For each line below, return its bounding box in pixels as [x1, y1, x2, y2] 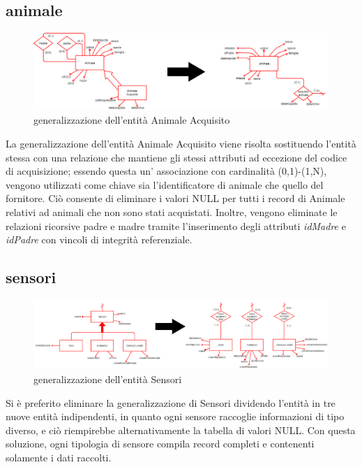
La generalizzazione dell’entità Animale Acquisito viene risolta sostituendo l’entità [6, 136, 356, 150]
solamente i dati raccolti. [6, 450, 112, 464]
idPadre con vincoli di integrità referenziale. [6, 232, 193, 247]
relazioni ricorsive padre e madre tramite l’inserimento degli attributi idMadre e [6, 218, 346, 233]
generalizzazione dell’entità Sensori [33, 371, 182, 386]
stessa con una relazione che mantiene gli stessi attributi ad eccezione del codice [6, 150, 347, 164]
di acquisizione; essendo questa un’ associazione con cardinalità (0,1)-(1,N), [6, 164, 327, 178]
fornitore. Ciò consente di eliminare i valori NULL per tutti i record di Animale [6, 191, 345, 206]
